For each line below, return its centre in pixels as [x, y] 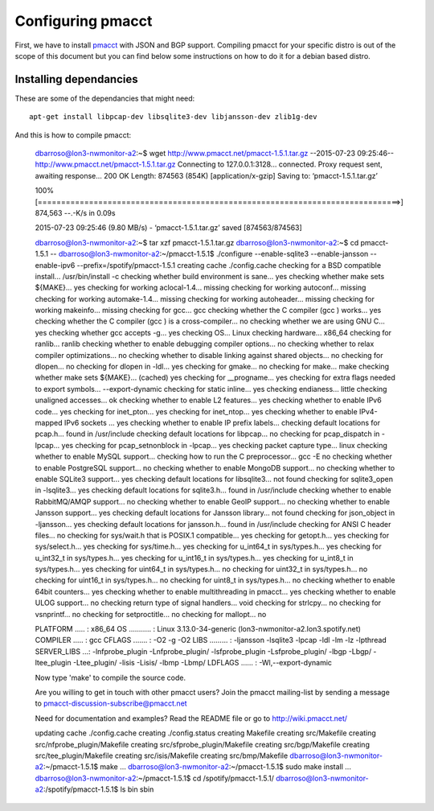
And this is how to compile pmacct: [73, 135]
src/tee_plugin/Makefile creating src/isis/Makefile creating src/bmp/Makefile [162, 755]
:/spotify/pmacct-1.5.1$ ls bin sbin [98, 789]
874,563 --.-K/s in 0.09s [75, 212]
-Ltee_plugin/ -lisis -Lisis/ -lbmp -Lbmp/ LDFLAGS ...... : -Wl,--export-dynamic [203, 663]
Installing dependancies [76, 79]
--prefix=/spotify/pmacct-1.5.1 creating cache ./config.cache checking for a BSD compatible [229, 265]
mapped [49, 423]
